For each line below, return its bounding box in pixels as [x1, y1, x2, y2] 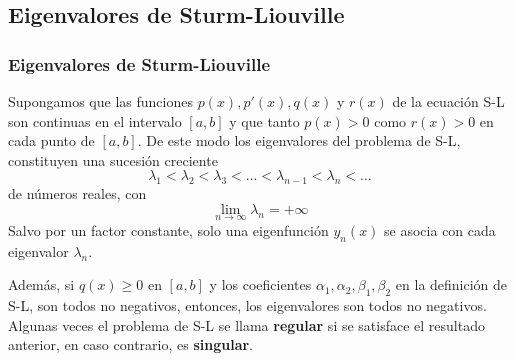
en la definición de [395, 274, 508, 295]
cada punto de [8, 130, 95, 151]
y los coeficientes [209, 274, 312, 295]
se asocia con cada [384, 219, 496, 240]
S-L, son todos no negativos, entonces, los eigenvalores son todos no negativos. [8, 295, 487, 316]
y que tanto [229, 110, 300, 131]
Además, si [8, 274, 75, 295]
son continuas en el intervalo [8, 110, 182, 131]
